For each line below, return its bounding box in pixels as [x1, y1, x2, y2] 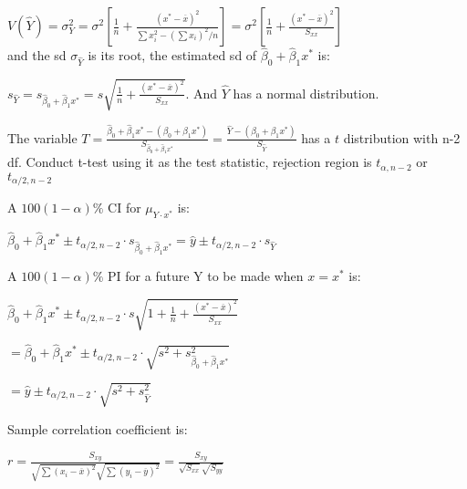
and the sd [7, 46, 67, 65]
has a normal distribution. [233, 83, 379, 102]
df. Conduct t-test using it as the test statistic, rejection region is [7, 152, 372, 172]
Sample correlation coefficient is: [7, 419, 188, 438]
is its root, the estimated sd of [88, 46, 257, 65]
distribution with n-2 [343, 128, 461, 147]
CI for [108, 198, 141, 217]
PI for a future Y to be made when [108, 266, 304, 286]
